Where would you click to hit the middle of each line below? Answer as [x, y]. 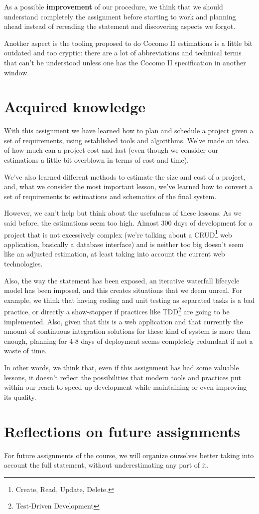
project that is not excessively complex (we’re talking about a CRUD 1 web [118, 234]
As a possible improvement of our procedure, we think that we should [114, 6]
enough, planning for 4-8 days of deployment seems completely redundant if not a [129, 341]
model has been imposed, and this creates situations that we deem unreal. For [123, 290]
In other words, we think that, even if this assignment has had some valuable [122, 368]
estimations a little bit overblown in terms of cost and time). [96, 160]
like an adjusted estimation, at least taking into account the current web [115, 254]
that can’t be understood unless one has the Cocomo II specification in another [125, 62]
